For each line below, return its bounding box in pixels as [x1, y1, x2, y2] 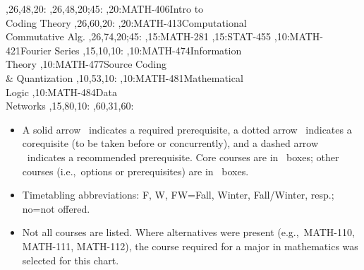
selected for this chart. [22, 252, 119, 267]
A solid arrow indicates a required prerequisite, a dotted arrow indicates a [22, 122, 352, 136]
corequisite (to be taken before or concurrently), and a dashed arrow [22, 136, 319, 151]
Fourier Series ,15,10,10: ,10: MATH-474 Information [20, 42, 242, 57]
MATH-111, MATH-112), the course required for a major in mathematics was [22, 238, 358, 253]
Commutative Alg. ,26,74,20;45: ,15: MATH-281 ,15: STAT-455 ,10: [6, 29, 290, 44]
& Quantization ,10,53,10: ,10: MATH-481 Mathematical [6, 70, 243, 85]
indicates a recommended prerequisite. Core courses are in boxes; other [27, 149, 339, 164]
